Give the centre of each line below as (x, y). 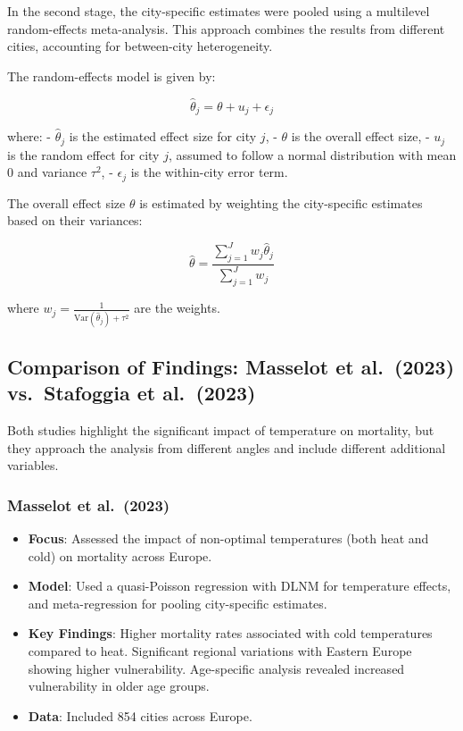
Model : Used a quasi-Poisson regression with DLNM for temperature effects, (240, 586)
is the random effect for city (83, 154)
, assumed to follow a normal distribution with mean (312, 154)
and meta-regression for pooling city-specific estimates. (178, 603)
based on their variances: (75, 220)
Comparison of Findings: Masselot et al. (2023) (231, 366)
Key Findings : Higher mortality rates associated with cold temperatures (230, 633)
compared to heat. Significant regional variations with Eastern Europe (220, 651)
